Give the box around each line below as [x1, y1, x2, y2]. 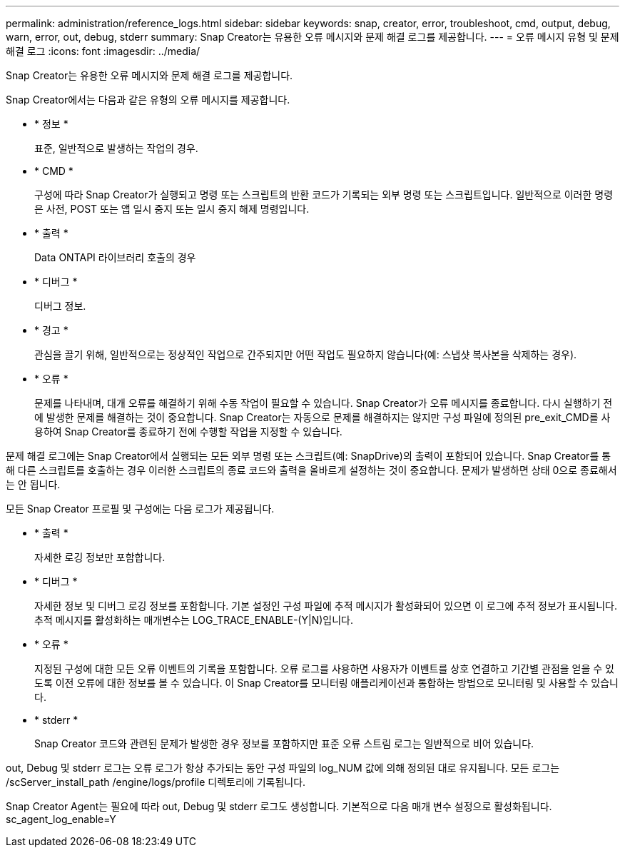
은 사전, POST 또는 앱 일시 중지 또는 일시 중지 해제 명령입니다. [34, 203, 310, 215]
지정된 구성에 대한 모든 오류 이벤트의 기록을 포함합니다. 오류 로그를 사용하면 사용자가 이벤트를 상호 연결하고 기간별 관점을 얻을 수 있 [34, 662, 615, 675]
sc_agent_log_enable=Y [6, 813, 116, 825]
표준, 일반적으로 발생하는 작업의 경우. [34, 142, 198, 154]
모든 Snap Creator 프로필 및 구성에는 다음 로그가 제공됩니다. [6, 503, 275, 515]
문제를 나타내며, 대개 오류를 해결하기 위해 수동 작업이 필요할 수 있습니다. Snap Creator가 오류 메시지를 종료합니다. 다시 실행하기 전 [34, 397, 613, 409]
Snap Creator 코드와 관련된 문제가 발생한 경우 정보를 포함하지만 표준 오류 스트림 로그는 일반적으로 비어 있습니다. [34, 737, 534, 749]
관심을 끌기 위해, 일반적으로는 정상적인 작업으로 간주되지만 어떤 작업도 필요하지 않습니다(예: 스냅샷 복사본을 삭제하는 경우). [34, 348, 577, 360]
